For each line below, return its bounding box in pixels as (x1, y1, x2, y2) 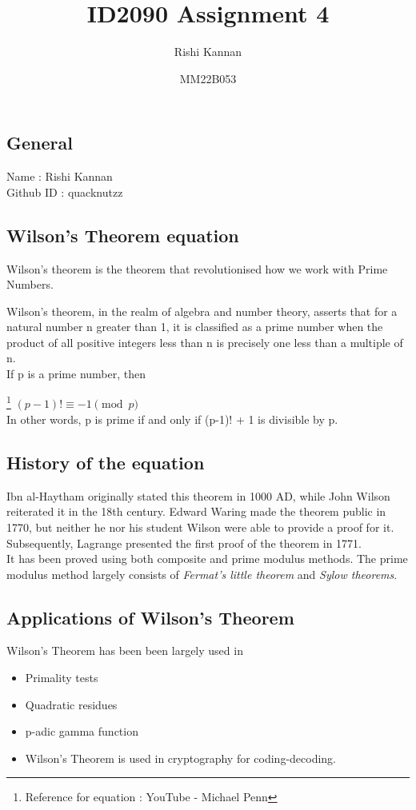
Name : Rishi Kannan (6, 168, 113, 185)
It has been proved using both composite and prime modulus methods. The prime (6, 550, 408, 567)
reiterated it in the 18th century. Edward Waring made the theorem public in (6, 503, 386, 520)
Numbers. (6, 276, 54, 293)
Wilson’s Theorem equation (6, 222, 239, 247)
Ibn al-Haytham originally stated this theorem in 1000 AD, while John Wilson (6, 487, 390, 504)
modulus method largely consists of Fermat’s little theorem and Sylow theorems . (6, 565, 398, 582)
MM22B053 (179, 70, 237, 86)
